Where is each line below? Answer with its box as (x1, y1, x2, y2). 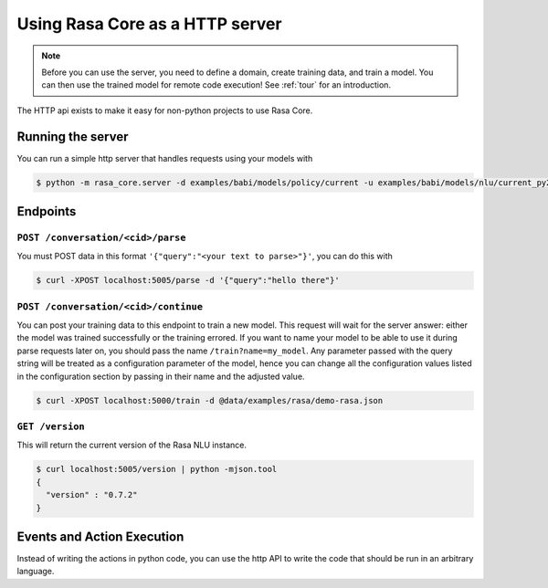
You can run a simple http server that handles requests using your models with (16, 152, 313, 163)
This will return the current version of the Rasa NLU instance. (16, 439, 247, 451)
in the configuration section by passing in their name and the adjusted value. (16, 371, 305, 382)
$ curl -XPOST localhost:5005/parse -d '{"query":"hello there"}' (36, 275, 340, 286)
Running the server (16, 129, 129, 144)
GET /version (16, 420, 86, 433)
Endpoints (16, 204, 77, 219)
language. (16, 566, 55, 577)
